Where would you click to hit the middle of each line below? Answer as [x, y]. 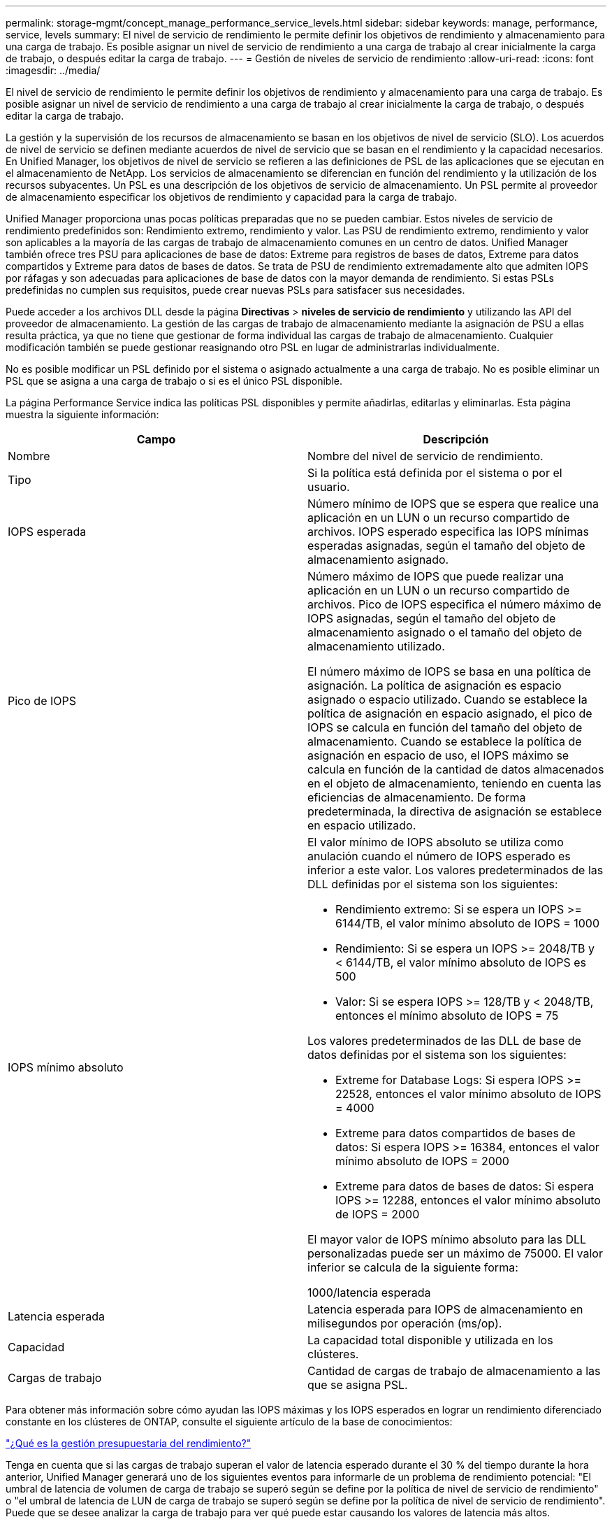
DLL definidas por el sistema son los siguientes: [433, 884]
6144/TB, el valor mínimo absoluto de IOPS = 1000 [468, 923]
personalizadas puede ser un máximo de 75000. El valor [455, 1253]
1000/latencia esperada [369, 1292]
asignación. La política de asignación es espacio [435, 685]
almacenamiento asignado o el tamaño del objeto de [445, 632]
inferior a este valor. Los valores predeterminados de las [456, 870]
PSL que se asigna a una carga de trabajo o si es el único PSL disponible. [174, 381]
